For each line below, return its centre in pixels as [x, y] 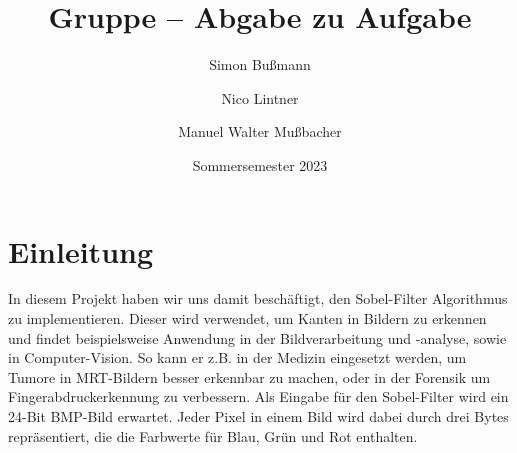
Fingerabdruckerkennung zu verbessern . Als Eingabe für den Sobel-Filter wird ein [258, 396]
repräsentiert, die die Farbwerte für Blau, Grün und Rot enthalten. [213, 435]
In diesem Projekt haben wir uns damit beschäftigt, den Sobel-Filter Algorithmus [258, 298]
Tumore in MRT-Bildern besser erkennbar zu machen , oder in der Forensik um [249, 376]
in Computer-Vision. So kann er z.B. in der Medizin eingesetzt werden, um [237, 357]
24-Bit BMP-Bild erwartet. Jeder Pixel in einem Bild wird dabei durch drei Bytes [258, 416]
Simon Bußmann [260, 64]
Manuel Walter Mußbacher [260, 131]
